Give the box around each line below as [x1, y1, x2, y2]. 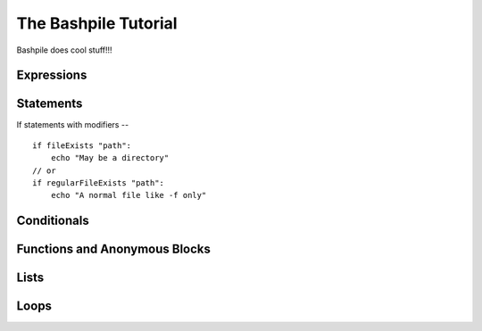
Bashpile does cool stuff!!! [16, 45, 112, 55]
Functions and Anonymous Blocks [16, 242, 212, 257]
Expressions [16, 68, 87, 83]
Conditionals [16, 213, 89, 228]
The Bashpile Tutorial [16, 13, 178, 33]
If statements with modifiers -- [16, 120, 129, 130]
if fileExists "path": [32, 140, 132, 151]
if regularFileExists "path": [32, 178, 165, 188]
